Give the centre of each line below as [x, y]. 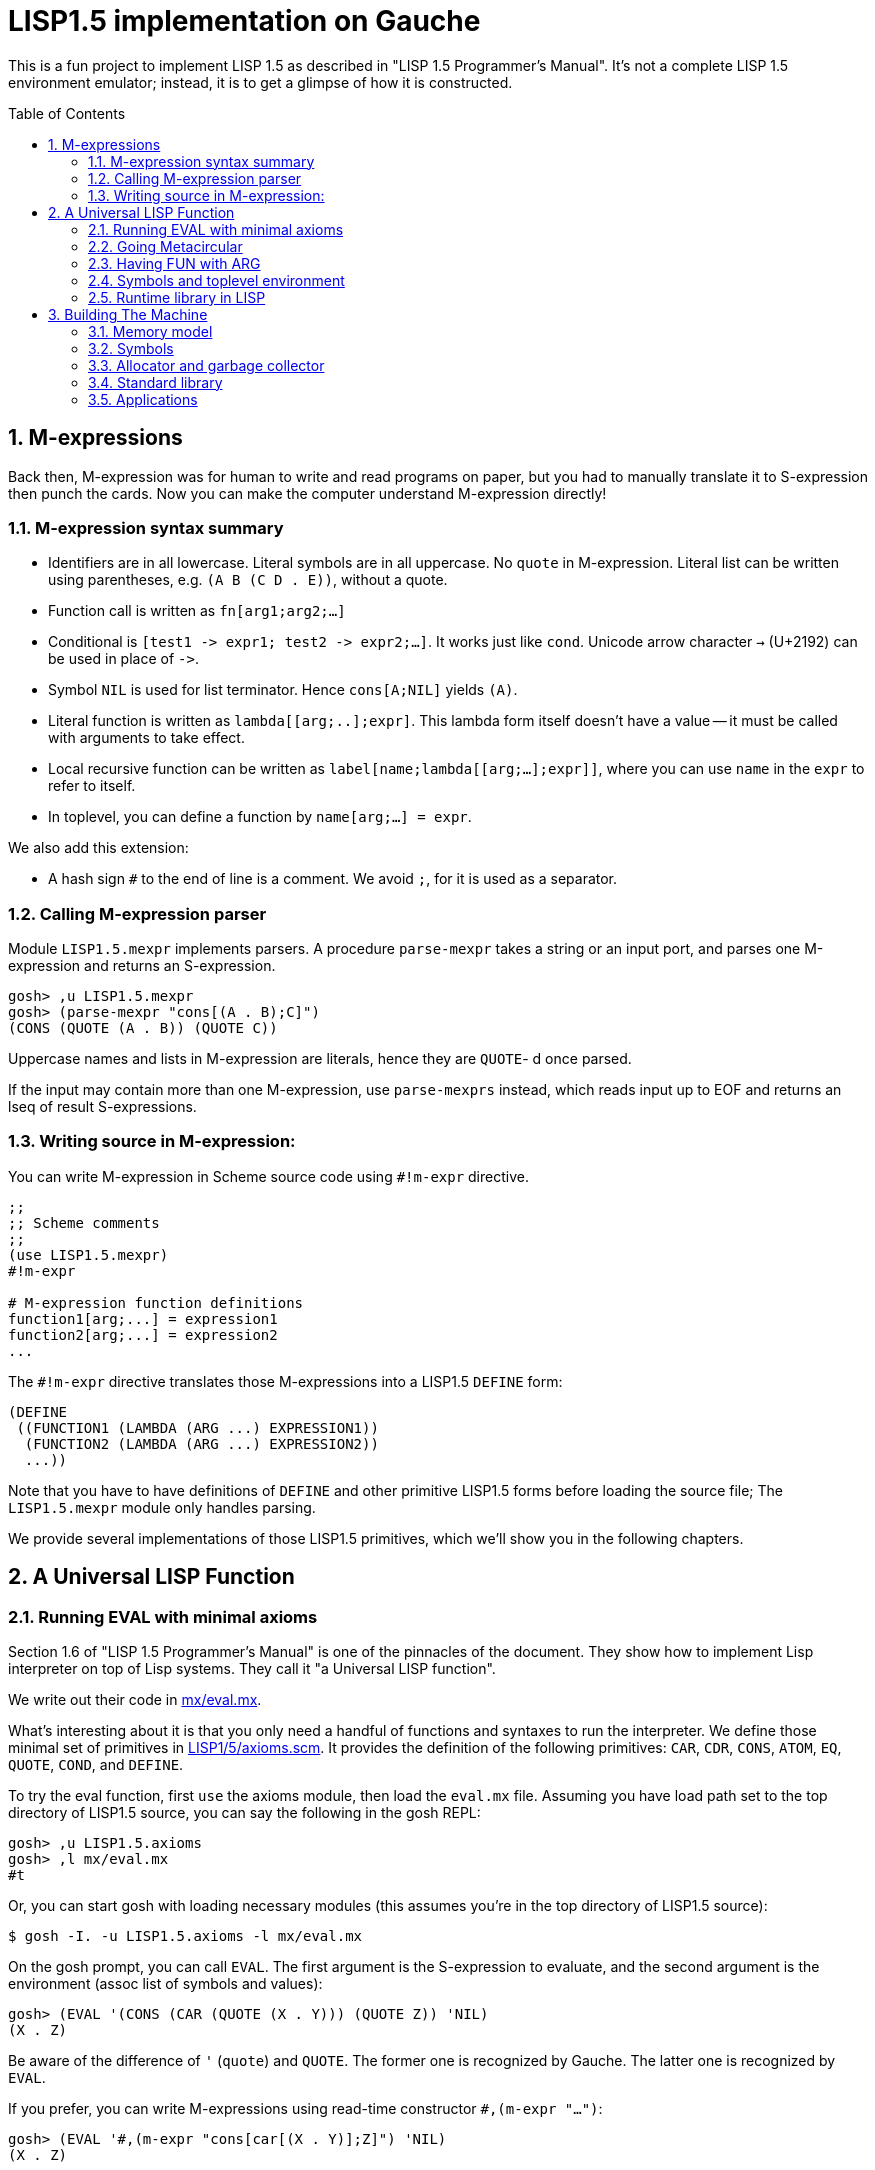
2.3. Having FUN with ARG [174, 263]
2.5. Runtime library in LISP [177, 297]
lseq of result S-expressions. [102, 1107]
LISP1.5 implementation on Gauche [244, 21]
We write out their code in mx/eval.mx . [135, 1700]
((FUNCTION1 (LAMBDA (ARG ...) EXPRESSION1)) [197, 1427]
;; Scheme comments [84, 1222]
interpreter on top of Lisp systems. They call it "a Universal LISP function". [252, 1669]
